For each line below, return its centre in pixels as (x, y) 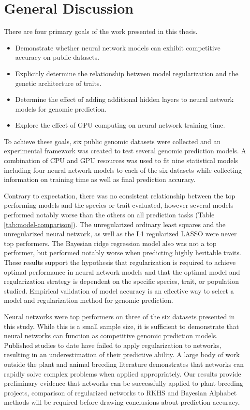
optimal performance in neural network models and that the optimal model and (122, 271)
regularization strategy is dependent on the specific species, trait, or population (121, 281)
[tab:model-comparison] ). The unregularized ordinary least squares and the (115, 224)
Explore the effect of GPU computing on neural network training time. (120, 125)
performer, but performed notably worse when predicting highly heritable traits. (123, 253)
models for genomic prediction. (61, 108)
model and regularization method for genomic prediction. (88, 300)
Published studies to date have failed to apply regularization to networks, (113, 345)
